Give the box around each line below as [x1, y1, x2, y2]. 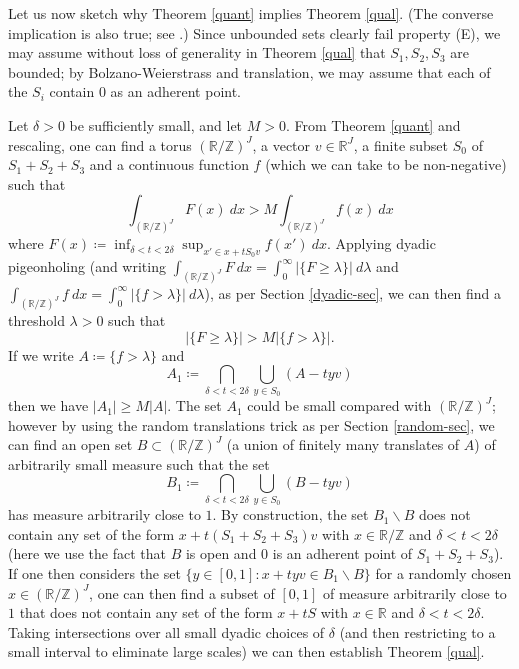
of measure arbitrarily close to [322, 582, 507, 603]
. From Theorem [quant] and [285, 114, 461, 135]
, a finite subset [353, 134, 449, 155]
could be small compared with [247, 395, 432, 416]
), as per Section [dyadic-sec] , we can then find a [204, 283, 502, 304]
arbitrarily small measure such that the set [8, 453, 270, 474]
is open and [185, 543, 257, 564]
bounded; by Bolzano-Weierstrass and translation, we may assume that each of [8, 61, 491, 82]
